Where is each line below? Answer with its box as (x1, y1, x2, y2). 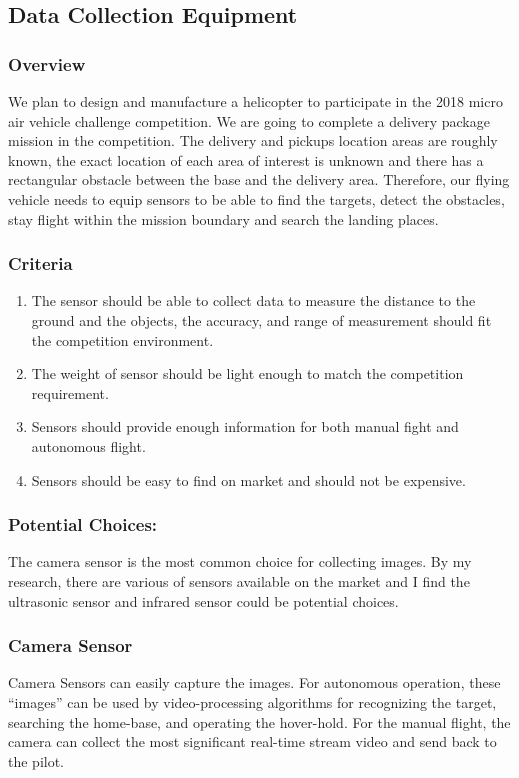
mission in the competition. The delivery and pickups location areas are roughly (8, 130, 498, 151)
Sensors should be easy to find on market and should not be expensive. (31, 469, 466, 490)
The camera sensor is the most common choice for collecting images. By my (8, 551, 472, 572)
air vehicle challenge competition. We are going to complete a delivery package (8, 110, 490, 131)
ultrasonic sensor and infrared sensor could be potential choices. (8, 590, 399, 611)
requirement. (31, 382, 109, 403)
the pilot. (8, 750, 65, 771)
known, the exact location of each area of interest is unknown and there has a (8, 149, 484, 170)
